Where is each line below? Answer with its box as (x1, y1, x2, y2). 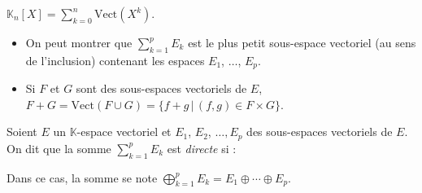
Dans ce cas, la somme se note (7, 169, 158, 186)
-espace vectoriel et (76, 123, 172, 140)
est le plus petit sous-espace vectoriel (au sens (188, 34, 416, 50)
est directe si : (167, 139, 237, 156)
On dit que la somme (7, 139, 111, 156)
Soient (7, 123, 37, 140)
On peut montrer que (25, 34, 133, 50)
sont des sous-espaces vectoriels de (76, 80, 247, 97)
